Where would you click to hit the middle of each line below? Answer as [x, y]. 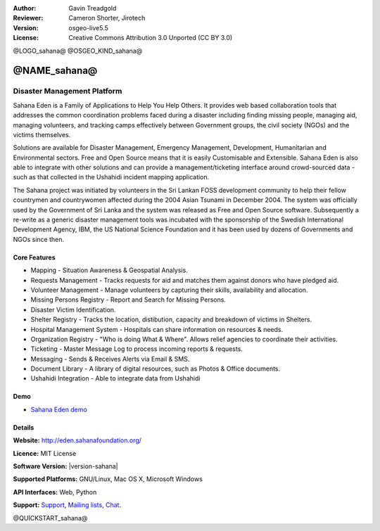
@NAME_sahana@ [55, 71]
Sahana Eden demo [59, 409]
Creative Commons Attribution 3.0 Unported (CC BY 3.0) [151, 38]
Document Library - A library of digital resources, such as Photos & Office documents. [156, 369]
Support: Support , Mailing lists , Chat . [67, 505]
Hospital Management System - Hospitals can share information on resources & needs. [157, 329]
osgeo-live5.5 [88, 27]
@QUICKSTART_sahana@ [50, 518]
